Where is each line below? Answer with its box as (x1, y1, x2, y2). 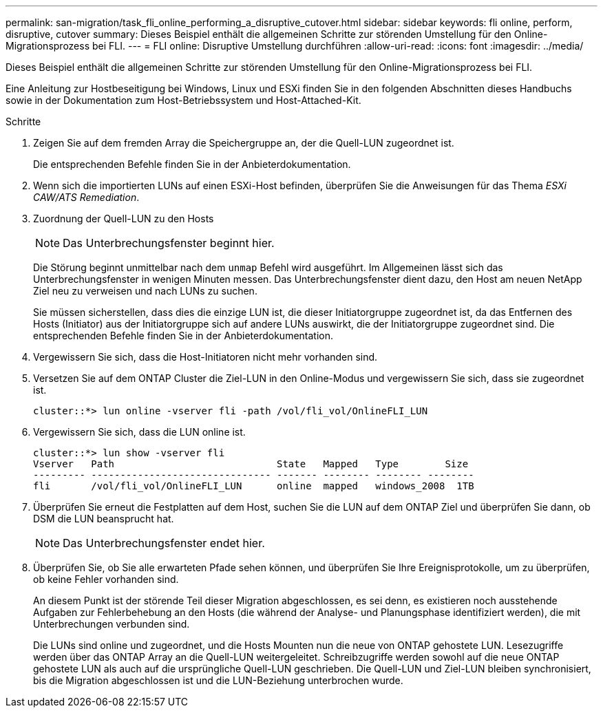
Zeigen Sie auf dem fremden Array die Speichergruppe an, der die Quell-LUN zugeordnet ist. (33, 137, 454, 149)
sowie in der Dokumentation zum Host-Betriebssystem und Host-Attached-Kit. (6, 94, 361, 106)
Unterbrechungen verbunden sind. (33, 618, 190, 630)
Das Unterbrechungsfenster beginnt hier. (63, 236, 275, 250)
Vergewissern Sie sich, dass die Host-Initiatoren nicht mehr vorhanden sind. (33, 351, 378, 363)
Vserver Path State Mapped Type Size (33, 458, 469, 469)
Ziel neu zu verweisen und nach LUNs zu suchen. (33, 285, 257, 297)
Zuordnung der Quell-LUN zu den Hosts (33, 213, 214, 224)
